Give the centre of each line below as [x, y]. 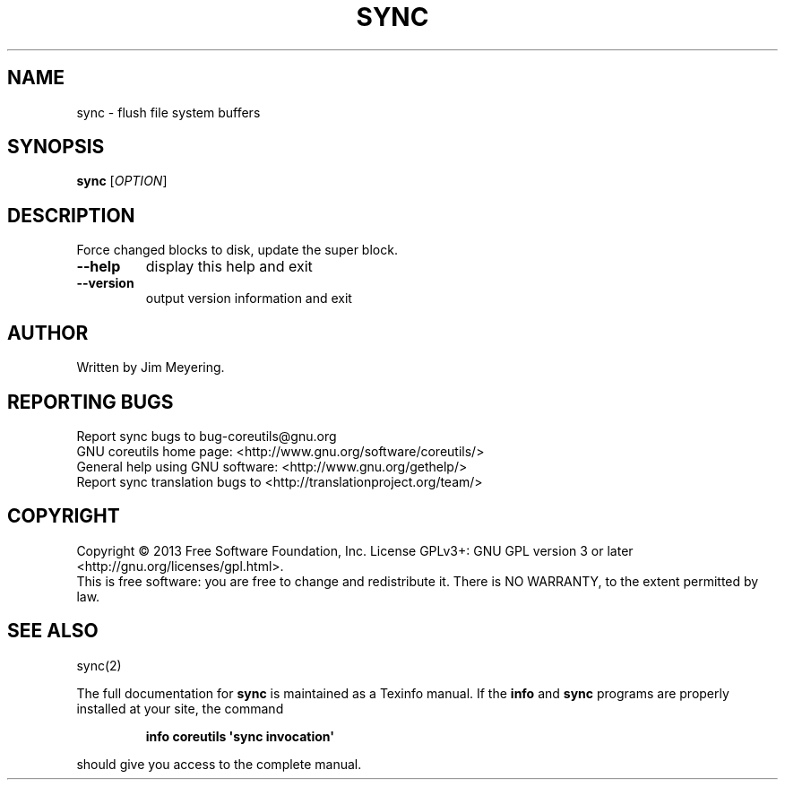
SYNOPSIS [56, 147]
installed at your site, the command [180, 708]
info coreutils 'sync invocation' [240, 736]
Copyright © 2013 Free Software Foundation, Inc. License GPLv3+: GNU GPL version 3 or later [355, 550]
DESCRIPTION [71, 215]
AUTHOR [48, 333]
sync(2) [99, 665]
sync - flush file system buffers [168, 112]
